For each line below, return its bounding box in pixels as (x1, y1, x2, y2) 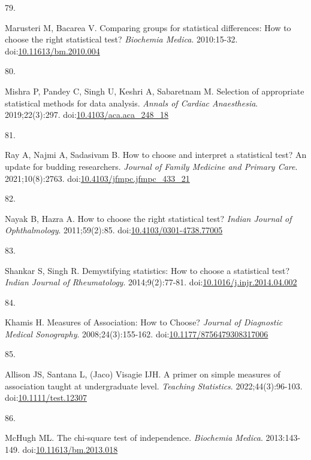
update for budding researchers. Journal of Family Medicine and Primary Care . (5, 160, 298, 172)
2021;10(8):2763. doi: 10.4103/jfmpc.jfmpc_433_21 (5, 172, 190, 184)
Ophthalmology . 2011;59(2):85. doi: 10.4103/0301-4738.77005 (5, 224, 223, 236)
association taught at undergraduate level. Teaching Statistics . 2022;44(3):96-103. (5, 379, 303, 392)
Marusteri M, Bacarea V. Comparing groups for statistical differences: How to (5, 21, 291, 33)
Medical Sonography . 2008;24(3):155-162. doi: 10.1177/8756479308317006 (5, 327, 268, 340)
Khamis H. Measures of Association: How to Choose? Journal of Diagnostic (5, 316, 283, 328)
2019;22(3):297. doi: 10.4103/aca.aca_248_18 (5, 108, 169, 121)
